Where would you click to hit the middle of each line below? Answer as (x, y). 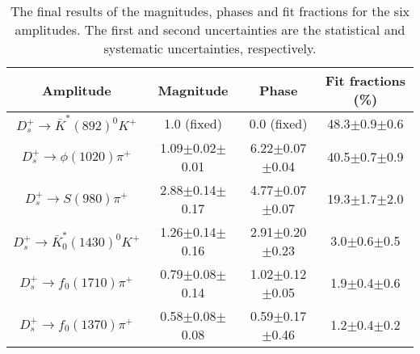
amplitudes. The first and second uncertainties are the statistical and (210, 29)
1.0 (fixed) (193, 124)
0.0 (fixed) (278, 124)
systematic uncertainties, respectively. (210, 48)
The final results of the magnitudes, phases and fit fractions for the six (210, 11)
